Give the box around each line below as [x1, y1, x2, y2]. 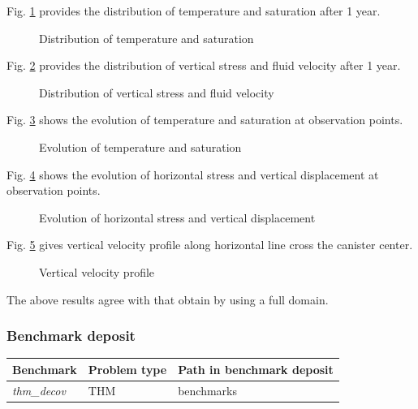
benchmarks [178, 381, 237, 398]
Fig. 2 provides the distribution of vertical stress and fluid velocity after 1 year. [6, 57, 401, 74]
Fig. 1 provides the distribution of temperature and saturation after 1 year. [6, 2, 381, 19]
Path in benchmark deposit [178, 360, 334, 377]
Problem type [88, 360, 167, 377]
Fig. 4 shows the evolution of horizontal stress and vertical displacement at [6, 166, 379, 183]
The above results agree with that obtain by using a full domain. [6, 291, 329, 308]
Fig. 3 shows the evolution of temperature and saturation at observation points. [6, 111, 403, 128]
